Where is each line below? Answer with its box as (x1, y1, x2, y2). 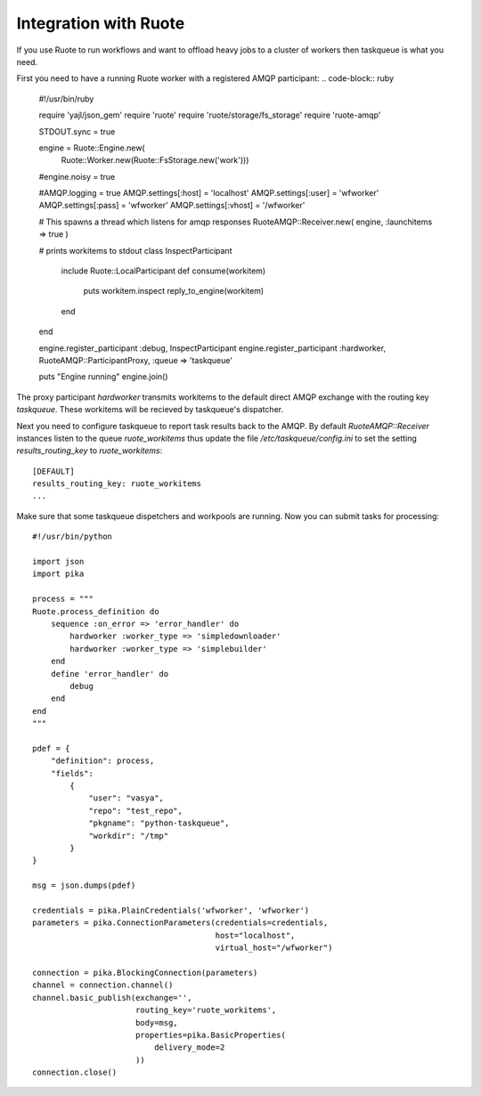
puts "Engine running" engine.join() (38, 371, 168, 382)
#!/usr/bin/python (32, 532, 113, 542)
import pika (32, 569, 85, 579)
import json (32, 556, 85, 567)
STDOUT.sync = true (38, 126, 116, 137)
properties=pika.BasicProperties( (135, 1029, 287, 1040)
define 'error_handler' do (50, 669, 169, 678)
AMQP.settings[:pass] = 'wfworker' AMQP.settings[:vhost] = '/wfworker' (38, 200, 306, 211)
